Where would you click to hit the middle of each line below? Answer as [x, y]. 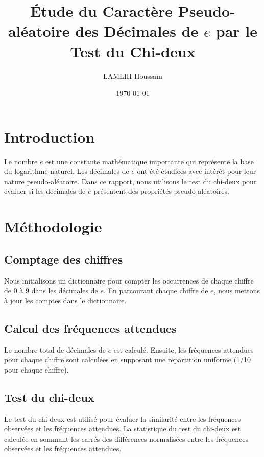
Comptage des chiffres [64, 259]
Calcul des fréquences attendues [90, 328]
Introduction [50, 136]
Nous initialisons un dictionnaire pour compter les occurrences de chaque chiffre [129, 280]
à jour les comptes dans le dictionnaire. [65, 300]
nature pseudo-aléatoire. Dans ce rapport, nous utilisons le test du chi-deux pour [130, 181]
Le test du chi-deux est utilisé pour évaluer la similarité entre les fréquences [123, 418]
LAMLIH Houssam [133, 75]
